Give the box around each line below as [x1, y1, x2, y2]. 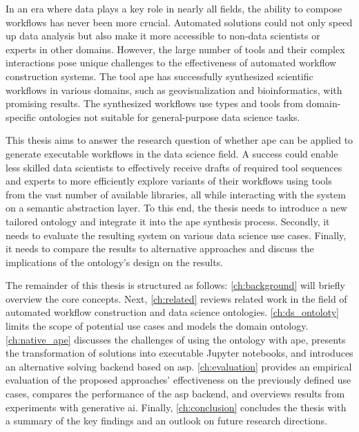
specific [6, 109, 37, 124]
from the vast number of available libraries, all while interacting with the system [6, 187, 346, 201]
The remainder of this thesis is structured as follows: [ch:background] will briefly [6, 278, 345, 292]
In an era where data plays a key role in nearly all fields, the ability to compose [6, 1, 342, 15]
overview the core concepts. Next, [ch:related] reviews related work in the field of [6, 291, 347, 306]
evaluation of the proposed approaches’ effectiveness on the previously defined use [6, 373, 351, 387]
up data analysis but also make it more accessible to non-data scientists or [6, 28, 320, 43]
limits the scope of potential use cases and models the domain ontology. [6, 319, 309, 333]
